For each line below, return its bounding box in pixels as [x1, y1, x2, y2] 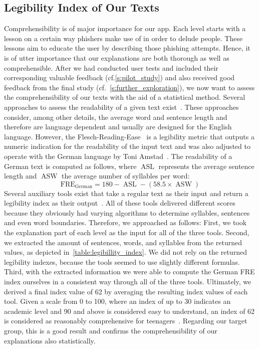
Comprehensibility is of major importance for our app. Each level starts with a [4, 23, 246, 34]
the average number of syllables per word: [62, 170, 190, 181]
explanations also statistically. [4, 335, 96, 345]
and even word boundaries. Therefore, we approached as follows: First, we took [4, 217, 247, 228]
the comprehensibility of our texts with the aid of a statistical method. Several [4, 92, 245, 102]
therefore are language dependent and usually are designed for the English [4, 121, 232, 132]
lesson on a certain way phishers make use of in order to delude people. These [4, 33, 243, 43]
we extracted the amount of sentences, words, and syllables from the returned [4, 237, 242, 247]
